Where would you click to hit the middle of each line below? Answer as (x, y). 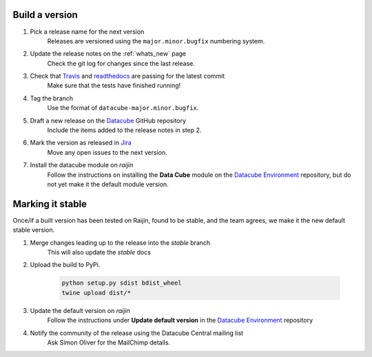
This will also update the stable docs (99, 252)
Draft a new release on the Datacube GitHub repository (108, 120)
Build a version (45, 15)
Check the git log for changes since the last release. (121, 63)
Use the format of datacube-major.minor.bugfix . (123, 108)
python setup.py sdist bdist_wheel (122, 283)
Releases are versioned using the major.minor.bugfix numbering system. (156, 41)
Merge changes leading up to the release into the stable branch (120, 242)
